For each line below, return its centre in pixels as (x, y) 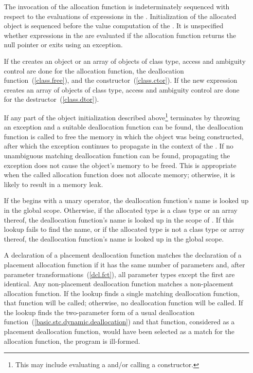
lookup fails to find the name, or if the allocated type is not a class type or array (124, 229)
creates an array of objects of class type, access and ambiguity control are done (122, 89)
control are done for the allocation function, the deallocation (94, 70)
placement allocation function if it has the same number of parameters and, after (125, 264)
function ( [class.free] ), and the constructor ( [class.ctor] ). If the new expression (121, 80)
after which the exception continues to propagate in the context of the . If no (119, 146)
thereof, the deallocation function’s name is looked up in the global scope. (114, 238)
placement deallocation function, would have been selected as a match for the (119, 331)
